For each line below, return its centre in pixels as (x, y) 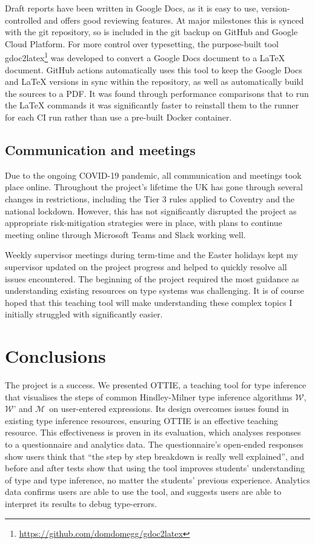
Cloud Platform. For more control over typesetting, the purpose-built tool (142, 43)
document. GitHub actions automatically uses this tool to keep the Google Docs (154, 69)
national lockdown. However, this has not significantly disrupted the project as (151, 211)
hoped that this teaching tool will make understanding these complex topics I (149, 302)
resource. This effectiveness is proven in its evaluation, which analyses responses (153, 432)
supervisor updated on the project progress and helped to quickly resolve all (146, 266)
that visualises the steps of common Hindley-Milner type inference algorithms (149, 396)
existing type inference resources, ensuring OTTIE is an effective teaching (142, 420)
